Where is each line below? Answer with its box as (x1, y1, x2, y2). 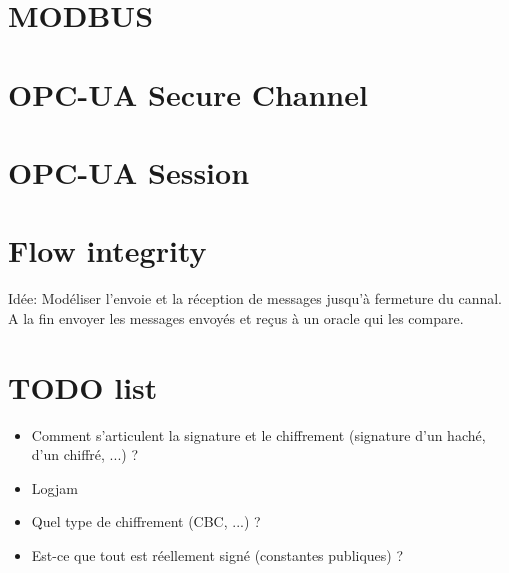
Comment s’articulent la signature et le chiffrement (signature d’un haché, (31, 424, 486, 445)
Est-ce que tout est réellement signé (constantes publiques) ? (31, 544, 404, 565)
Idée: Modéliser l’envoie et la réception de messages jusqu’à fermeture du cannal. (8, 288, 503, 309)
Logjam (31, 477, 78, 498)
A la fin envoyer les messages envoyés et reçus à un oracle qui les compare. (8, 307, 464, 328)
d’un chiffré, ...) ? (31, 444, 139, 465)
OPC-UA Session (8, 151, 250, 192)
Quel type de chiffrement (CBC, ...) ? (31, 511, 261, 532)
